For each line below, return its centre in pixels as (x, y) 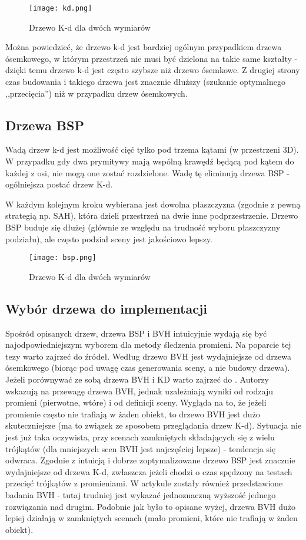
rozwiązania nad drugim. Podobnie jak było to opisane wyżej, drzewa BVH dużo (150, 506)
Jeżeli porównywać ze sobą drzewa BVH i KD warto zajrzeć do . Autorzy (137, 379)
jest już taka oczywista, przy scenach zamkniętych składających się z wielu (140, 437)
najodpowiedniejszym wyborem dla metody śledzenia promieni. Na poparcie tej (148, 345)
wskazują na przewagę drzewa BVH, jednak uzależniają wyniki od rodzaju (139, 391)
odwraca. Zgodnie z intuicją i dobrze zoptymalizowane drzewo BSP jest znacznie (150, 460)
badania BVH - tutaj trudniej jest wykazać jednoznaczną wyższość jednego (141, 494)
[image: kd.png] (61, 8)
